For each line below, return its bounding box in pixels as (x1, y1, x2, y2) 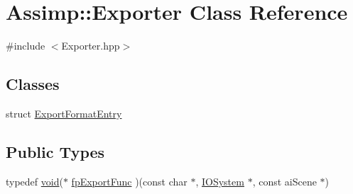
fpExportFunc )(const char (71, 173, 188, 188)
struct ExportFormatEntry (6, 105, 122, 120)
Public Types (6, 140, 105, 162)
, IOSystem (195, 173, 244, 188)
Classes (6, 73, 60, 95)
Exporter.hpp (61, 38, 120, 53)
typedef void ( (6, 173, 63, 188)
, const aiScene (252, 173, 317, 188)
